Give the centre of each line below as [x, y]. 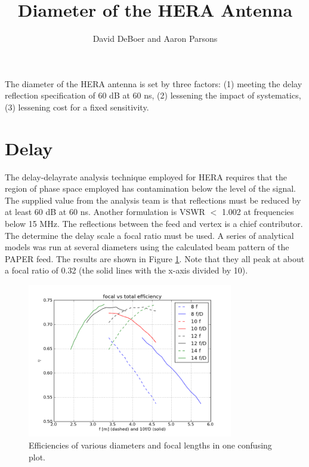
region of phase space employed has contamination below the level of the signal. [150, 188]
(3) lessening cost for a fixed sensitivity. [77, 107]
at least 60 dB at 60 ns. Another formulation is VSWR [105, 212]
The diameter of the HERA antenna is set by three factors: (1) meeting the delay [154, 83]
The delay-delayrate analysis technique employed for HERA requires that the [146, 176]
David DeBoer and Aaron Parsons [155, 39]
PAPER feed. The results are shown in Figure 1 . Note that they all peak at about [155, 258]
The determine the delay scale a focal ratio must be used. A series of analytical [149, 235]
